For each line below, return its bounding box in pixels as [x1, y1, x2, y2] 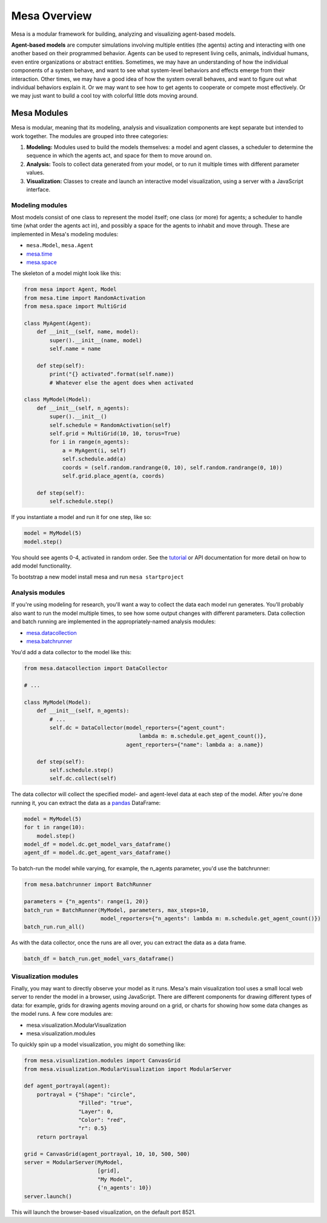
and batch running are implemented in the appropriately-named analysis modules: [11, 618, 216, 625]
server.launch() [24, 1193, 73, 1199]
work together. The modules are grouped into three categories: [11, 132, 169, 139]
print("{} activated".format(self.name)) [49, 371, 174, 378]
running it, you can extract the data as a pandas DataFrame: [11, 799, 160, 806]
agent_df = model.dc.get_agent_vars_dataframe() [24, 849, 171, 857]
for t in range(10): [24, 824, 85, 831]
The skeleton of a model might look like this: [11, 270, 121, 277]
